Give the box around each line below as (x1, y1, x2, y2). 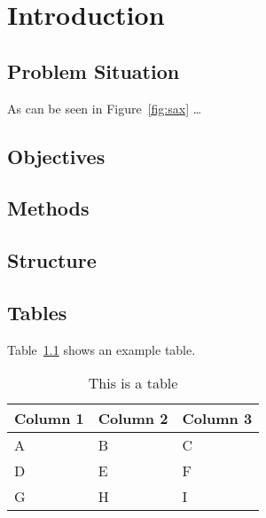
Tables (7, 298, 67, 326)
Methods (7, 194, 90, 222)
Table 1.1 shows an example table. (7, 340, 196, 358)
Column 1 (14, 408, 84, 429)
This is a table (88, 373, 178, 394)
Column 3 (182, 408, 253, 429)
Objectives (7, 142, 106, 169)
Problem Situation (7, 57, 180, 84)
